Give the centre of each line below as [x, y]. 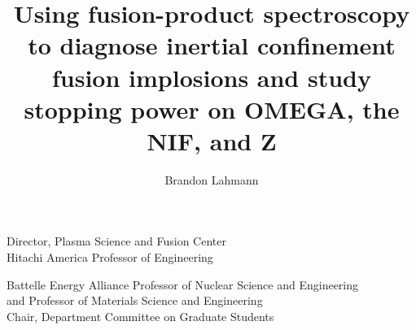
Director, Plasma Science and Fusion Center [116, 241]
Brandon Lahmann [212, 179]
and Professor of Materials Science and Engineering [135, 300]
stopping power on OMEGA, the [212, 109]
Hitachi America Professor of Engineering [110, 257]
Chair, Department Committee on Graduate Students [140, 316]
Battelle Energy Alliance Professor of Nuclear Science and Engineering [183, 284]
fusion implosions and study [211, 77]
